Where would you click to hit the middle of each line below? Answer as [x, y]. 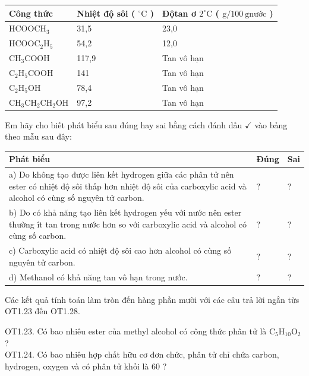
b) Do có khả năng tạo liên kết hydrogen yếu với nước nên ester [125, 212]
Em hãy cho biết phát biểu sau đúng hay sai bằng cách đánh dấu [124, 124]
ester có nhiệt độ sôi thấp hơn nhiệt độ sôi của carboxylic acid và [128, 186]
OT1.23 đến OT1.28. [42, 311]
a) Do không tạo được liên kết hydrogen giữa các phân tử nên [122, 174]
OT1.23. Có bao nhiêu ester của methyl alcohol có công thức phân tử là [136, 331]
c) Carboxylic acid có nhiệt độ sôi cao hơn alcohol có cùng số [120, 250]
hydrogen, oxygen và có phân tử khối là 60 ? [86, 366]
